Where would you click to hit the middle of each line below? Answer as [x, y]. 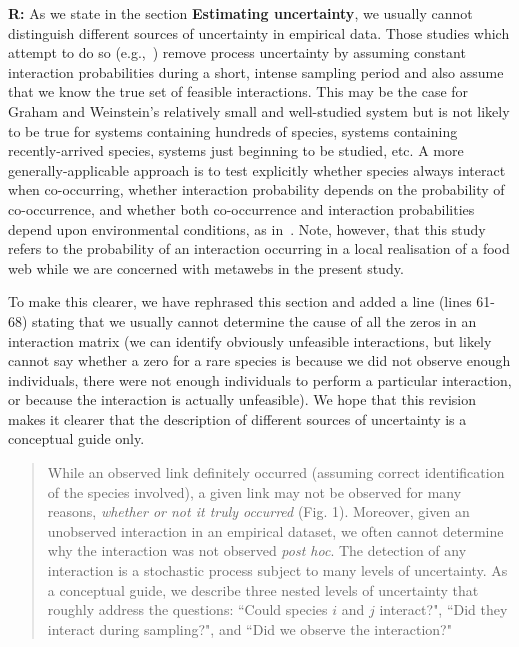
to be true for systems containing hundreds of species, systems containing [233, 130]
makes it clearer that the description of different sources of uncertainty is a [237, 418]
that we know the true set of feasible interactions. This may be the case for [238, 91]
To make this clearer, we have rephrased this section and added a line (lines [240, 301]
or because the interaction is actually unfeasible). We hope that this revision [242, 399]
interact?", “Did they [443, 609]
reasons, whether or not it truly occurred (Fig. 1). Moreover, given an [258, 511]
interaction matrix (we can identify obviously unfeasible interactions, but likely [250, 340]
